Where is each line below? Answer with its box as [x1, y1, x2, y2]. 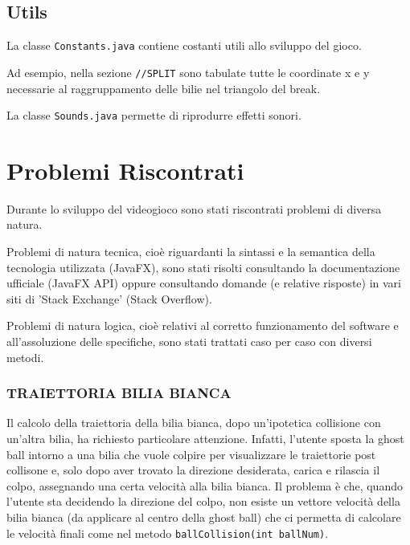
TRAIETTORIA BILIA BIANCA [6, 383, 232, 403]
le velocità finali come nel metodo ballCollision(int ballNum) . [6, 524, 329, 541]
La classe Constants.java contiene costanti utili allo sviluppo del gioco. [6, 37, 362, 54]
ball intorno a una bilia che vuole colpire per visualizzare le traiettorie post [6, 445, 376, 462]
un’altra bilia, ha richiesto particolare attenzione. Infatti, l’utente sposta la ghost [6, 430, 404, 447]
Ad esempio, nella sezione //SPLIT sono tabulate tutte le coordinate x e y [6, 63, 370, 80]
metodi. [6, 348, 44, 365]
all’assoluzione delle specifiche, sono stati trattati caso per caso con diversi [6, 333, 372, 350]
